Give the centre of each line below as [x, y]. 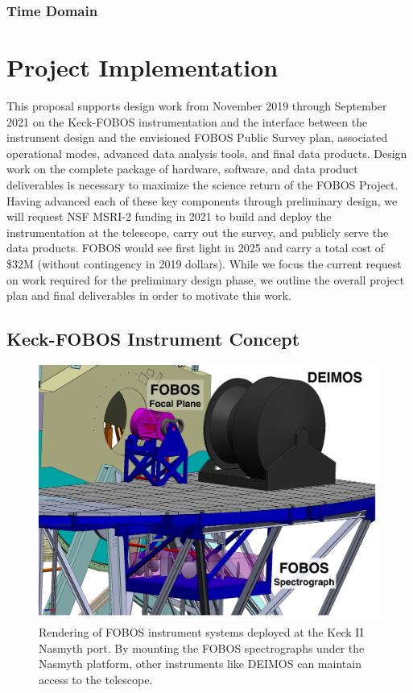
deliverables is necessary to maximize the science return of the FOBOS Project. [202, 184]
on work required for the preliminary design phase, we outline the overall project [205, 279]
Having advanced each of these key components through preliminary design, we [202, 200]
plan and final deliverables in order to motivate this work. [149, 295]
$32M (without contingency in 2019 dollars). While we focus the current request [204, 263]
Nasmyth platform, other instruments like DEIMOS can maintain [200, 664]
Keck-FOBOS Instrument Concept [153, 339]
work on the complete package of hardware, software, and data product [182, 169]
